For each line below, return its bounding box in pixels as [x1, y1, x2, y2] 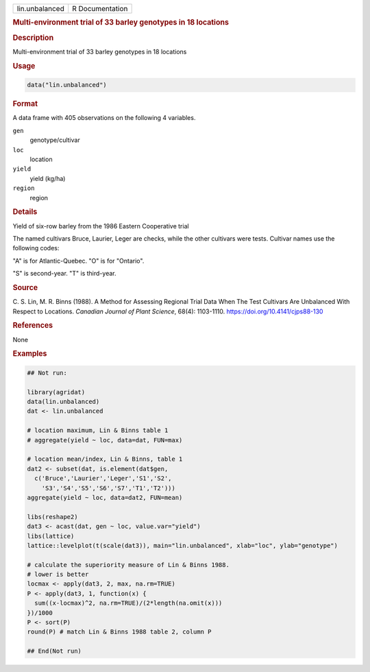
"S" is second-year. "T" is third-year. [12, 269, 116, 278]
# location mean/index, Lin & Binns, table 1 [27, 455, 183, 463]
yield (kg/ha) [29, 174, 66, 182]
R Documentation [72, 4, 128, 13]
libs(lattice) [27, 532, 75, 540]
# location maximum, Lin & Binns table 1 [27, 427, 169, 435]
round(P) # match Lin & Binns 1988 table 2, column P [27, 628, 212, 636]
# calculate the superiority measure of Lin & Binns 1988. [27, 561, 230, 568]
